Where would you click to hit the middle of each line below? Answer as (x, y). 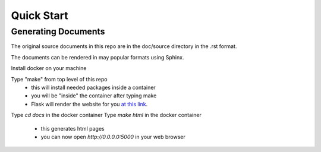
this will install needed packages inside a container (93, 87)
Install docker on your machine (49, 68)
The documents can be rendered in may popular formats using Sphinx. (97, 57)
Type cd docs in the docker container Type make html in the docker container (106, 115)
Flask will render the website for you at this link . (89, 104)
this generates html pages (73, 128)
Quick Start (40, 15)
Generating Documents (58, 31)
